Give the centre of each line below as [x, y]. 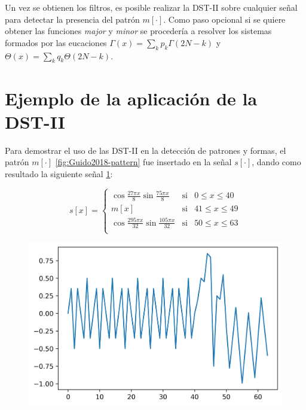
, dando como [276, 162]
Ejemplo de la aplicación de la [131, 98]
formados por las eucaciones [56, 42]
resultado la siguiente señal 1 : [59, 173]
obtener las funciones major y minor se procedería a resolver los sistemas [138, 31]
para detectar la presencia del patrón [72, 19]
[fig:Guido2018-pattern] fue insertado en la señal [143, 162]
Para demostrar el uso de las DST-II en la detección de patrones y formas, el [146, 150]
